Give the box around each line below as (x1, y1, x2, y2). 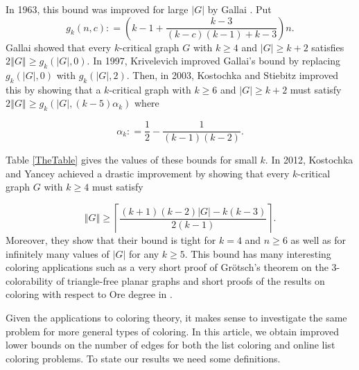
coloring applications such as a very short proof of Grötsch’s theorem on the (6, 260, 329, 274)
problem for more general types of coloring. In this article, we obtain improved (6, 324, 340, 338)
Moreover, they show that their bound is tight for (6, 233, 216, 247)
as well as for (290, 233, 347, 247)
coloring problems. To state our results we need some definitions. (6, 351, 281, 365)
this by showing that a (6, 82, 101, 96)
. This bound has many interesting (184, 246, 331, 261)
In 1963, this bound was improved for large (6, 2, 189, 16)
